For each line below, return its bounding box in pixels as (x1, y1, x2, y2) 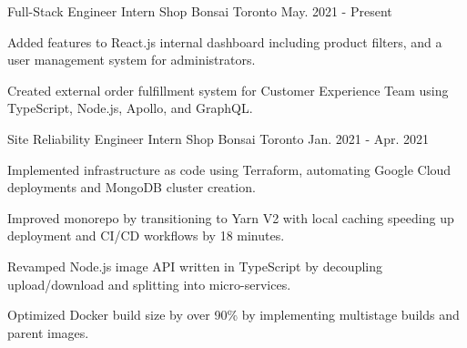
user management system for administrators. (7, 50, 256, 69)
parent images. (7, 322, 89, 342)
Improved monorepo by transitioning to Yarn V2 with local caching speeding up (7, 208, 454, 227)
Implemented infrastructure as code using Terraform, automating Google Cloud (7, 159, 452, 179)
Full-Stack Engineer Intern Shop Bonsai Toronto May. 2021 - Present (7, 2, 392, 20)
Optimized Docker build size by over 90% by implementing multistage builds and (7, 305, 460, 324)
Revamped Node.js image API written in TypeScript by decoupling (7, 256, 383, 275)
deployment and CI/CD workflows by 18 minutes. (7, 226, 285, 245)
